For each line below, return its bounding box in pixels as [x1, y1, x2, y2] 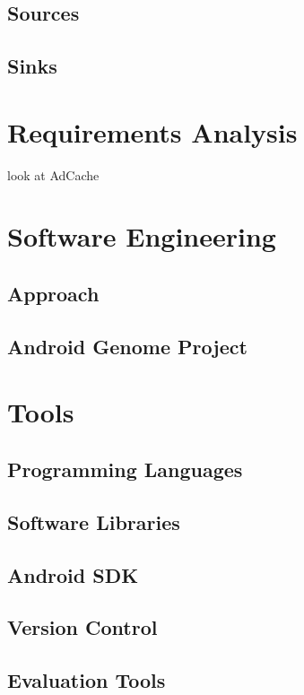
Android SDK [7, 560, 139, 588]
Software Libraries [7, 508, 180, 535]
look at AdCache [7, 165, 100, 184]
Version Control [7, 613, 158, 641]
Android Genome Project [7, 332, 248, 360]
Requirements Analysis [7, 113, 298, 150]
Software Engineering [7, 218, 276, 255]
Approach [7, 280, 100, 308]
